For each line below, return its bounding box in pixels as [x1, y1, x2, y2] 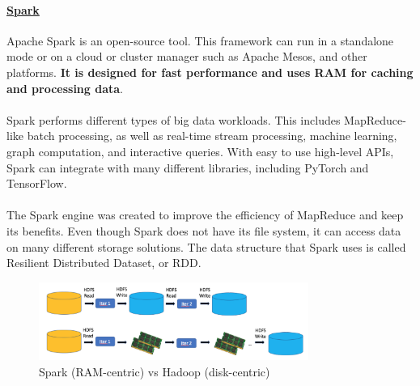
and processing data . [6, 79, 123, 96]
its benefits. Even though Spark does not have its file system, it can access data [6, 222, 401, 239]
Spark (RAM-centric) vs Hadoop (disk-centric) [39, 363, 270, 380]
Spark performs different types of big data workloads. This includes [6, 111, 341, 128]
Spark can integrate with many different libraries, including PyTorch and [6, 159, 369, 176]
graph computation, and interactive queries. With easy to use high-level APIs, [6, 142, 394, 159]
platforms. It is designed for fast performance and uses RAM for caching [6, 63, 414, 80]
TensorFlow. [6, 175, 67, 192]
